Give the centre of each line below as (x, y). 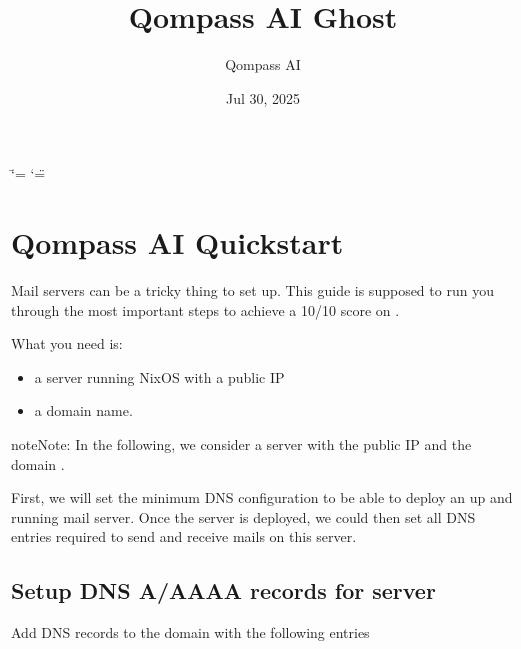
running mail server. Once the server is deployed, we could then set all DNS (243, 516)
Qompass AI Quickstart (177, 242)
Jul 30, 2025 (263, 97)
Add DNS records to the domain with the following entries (190, 632)
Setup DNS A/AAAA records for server (223, 590)
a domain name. (83, 410)
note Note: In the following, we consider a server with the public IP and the (241, 444)
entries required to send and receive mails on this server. (184, 536)
